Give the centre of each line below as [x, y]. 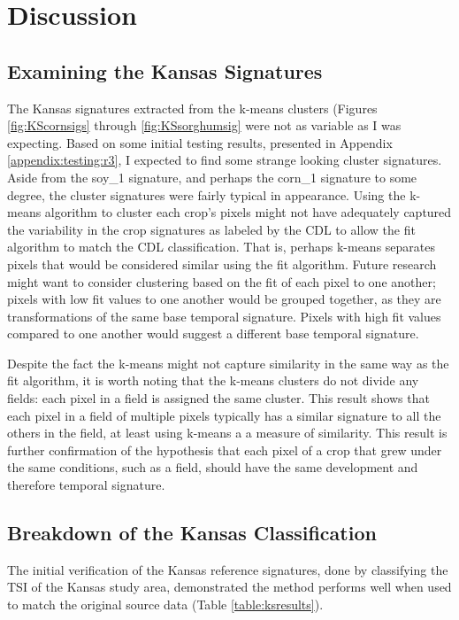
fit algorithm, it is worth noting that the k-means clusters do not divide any [213, 380]
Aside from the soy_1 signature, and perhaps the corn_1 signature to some [212, 177]
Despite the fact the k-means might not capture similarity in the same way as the [228, 363]
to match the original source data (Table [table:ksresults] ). [165, 604]
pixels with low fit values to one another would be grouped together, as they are [224, 299]
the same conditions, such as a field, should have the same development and [213, 467]
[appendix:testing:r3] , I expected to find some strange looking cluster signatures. [225, 160]
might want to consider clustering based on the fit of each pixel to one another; [222, 281]
